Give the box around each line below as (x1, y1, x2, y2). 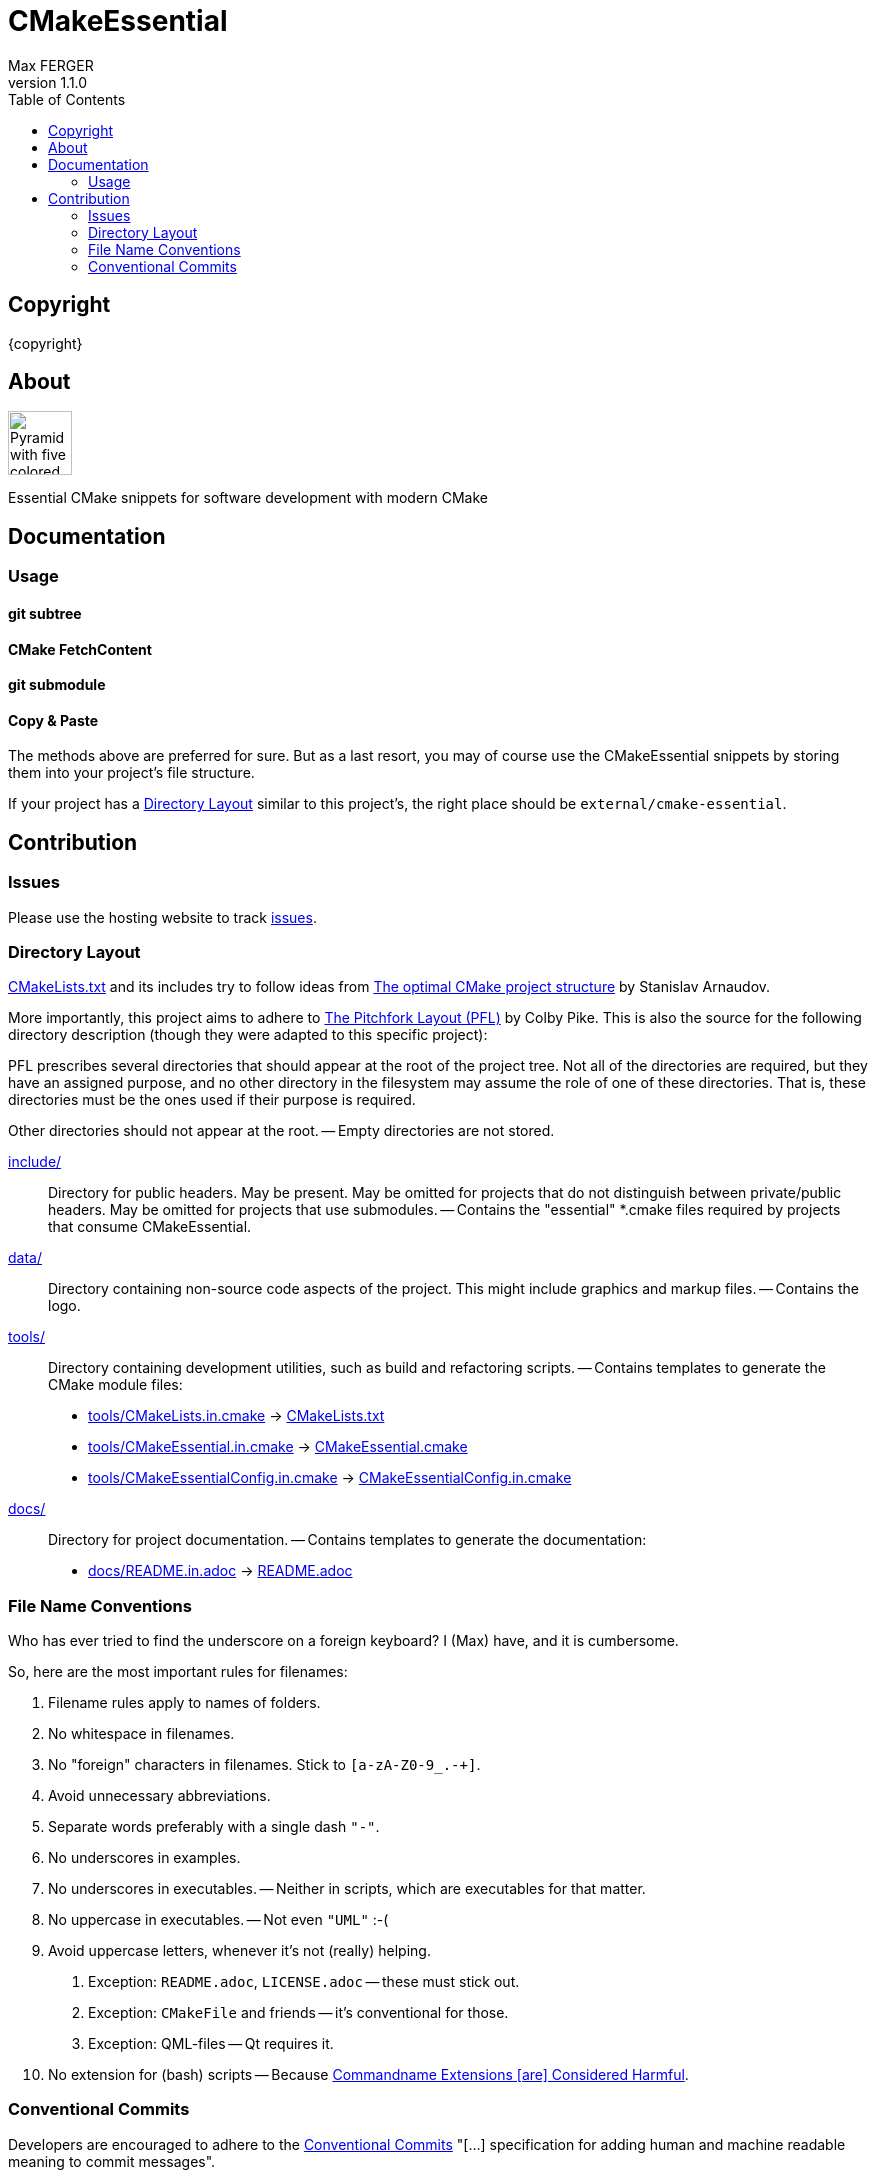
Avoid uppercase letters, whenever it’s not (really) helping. (48, 1942, 431, 1960)
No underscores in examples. (48, 1849, 241, 1867)
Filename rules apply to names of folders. (48, 1694, 321, 1712)
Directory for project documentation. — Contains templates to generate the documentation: (48, 1531, 647, 1549)
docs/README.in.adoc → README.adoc (88, 1562, 353, 1580)
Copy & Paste (8, 711, 99, 729)
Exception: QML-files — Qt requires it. (88, 2035, 334, 2053)
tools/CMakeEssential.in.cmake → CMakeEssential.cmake (88, 1438, 468, 1456)
